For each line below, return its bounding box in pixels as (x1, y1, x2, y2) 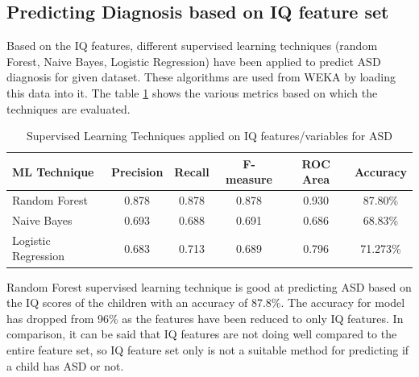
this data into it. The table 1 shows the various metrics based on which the (6, 84, 378, 101)
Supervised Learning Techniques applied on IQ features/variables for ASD (27, 127, 392, 144)
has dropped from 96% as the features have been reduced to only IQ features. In (6, 309, 404, 326)
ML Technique (12, 163, 94, 180)
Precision (110, 163, 164, 180)
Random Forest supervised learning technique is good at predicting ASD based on (6, 278, 412, 295)
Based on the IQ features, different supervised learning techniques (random (6, 37, 378, 54)
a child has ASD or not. (6, 357, 124, 374)
